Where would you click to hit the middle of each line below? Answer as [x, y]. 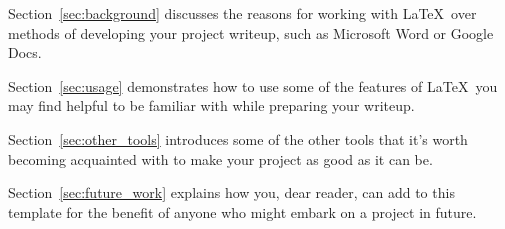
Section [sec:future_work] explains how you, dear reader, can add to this [231, 192]
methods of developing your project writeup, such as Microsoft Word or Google [251, 32]
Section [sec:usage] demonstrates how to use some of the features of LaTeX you [253, 85]
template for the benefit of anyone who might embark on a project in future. [242, 211]
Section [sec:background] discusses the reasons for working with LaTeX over [242, 13]
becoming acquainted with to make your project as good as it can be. [220, 158]
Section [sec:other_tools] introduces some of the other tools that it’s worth [238, 138]
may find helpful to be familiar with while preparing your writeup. [211, 105]
